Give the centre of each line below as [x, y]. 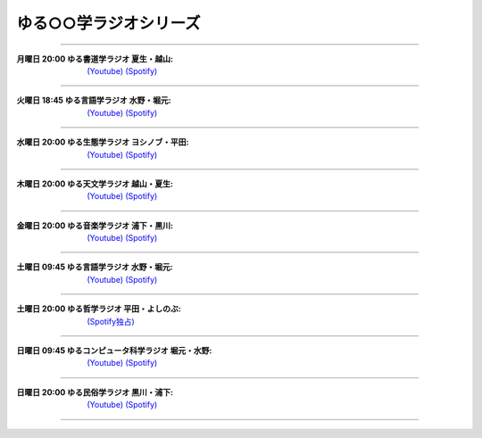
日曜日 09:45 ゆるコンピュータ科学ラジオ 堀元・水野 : [114, 351]
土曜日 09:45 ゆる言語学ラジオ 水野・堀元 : [95, 267]
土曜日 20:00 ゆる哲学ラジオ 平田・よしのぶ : [99, 309]
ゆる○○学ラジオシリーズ [108, 23]
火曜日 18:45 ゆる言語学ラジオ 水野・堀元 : [94, 100]
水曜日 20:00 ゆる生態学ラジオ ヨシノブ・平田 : [103, 142]
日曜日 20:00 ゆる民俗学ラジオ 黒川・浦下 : [95, 392]
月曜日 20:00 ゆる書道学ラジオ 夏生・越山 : [95, 59]
